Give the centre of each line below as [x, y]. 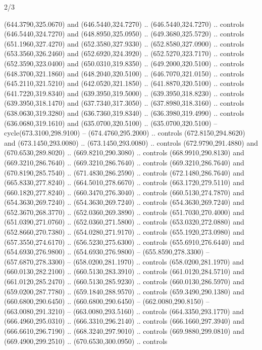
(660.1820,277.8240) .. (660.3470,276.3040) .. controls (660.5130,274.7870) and [124, 192]
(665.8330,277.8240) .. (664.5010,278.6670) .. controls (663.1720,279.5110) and [124, 182]
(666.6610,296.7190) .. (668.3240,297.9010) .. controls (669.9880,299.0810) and [124, 331]
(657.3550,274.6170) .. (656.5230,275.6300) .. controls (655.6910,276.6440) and [124, 242]
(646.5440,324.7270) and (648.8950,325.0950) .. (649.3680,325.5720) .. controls [124, 34]
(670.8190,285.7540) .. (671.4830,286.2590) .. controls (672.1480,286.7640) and [124, 172]
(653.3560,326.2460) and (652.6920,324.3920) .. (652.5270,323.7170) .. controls [124, 53]
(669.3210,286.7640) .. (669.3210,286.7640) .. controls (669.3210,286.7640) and [124, 162]
